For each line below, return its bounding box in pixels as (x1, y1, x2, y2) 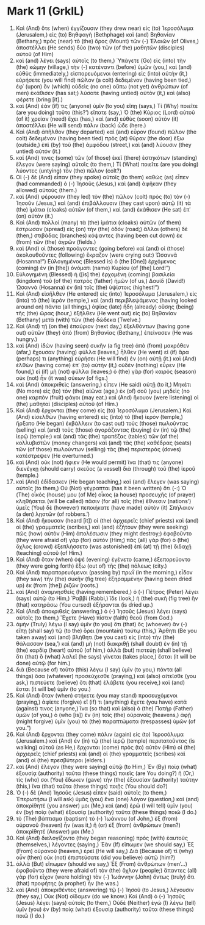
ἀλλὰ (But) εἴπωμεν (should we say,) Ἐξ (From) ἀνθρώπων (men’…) (15, 860, 188, 867)
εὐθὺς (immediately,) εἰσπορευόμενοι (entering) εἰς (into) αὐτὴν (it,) (15, 70, 188, 77)
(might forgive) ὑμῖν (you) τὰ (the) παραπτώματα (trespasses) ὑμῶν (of (15, 718, 196, 725)
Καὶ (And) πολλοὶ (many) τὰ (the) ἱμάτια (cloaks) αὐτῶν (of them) (15, 218, 182, 226)
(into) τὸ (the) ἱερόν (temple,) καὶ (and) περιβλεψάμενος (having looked (15, 296, 197, 304)
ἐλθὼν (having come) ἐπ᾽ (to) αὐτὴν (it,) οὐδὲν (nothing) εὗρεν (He (15, 361, 186, 368)
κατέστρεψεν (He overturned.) (15, 452, 94, 459)
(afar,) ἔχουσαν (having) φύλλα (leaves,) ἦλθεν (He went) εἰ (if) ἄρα (15, 348, 190, 355)
